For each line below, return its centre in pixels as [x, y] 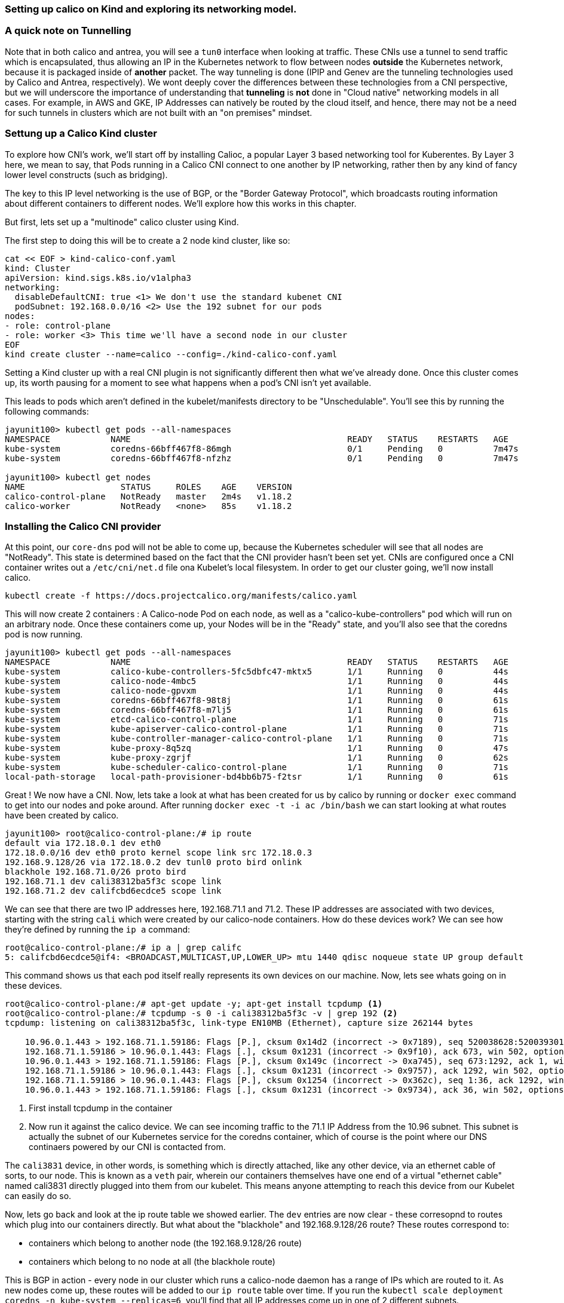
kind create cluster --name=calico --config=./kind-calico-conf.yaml [171, 354]
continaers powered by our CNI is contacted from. [127, 1147]
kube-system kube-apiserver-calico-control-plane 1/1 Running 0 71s [257, 729]
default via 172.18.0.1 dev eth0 [83, 843]
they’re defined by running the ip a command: [98, 930]
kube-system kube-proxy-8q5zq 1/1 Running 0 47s [257, 748]
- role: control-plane [58, 325]
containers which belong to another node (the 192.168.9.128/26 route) [165, 1243]
